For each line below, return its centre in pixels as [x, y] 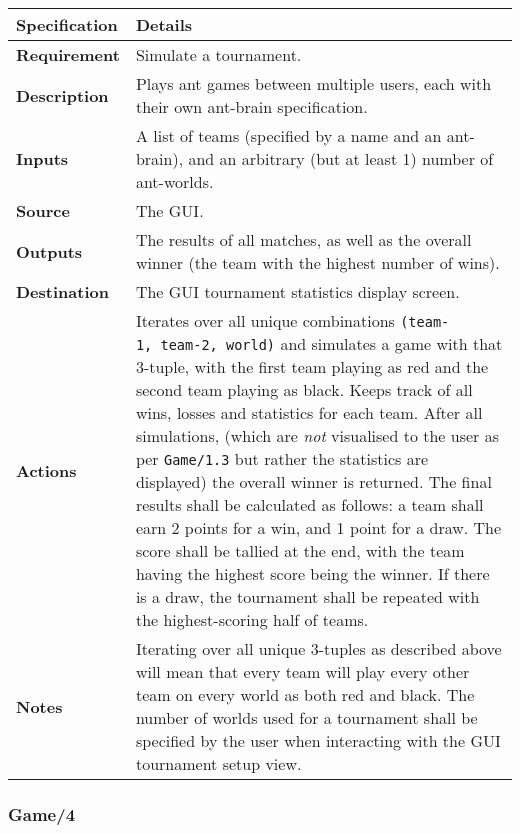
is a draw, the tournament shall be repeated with [307, 596]
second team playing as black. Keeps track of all [304, 389]
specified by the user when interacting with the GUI [318, 740]
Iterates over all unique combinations [265, 320]
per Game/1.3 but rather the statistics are [282, 458]
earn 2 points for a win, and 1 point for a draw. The [318, 527]
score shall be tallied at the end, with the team [300, 550]
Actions [46, 470]
